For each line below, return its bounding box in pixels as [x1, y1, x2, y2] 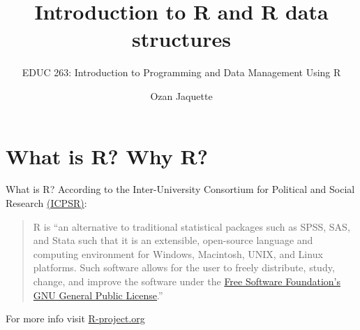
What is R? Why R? [6, 141, 208, 170]
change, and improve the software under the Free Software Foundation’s [33, 274, 341, 288]
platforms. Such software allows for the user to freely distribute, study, [33, 260, 335, 275]
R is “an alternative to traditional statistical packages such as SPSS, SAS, [33, 219, 350, 234]
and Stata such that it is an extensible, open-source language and [33, 233, 313, 247]
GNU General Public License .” [33, 287, 163, 302]
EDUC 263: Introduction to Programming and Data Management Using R [22, 65, 341, 80]
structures [132, 24, 231, 53]
